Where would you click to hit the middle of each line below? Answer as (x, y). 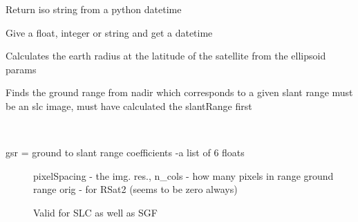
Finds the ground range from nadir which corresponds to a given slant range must (179, 92)
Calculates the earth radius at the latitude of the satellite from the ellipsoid (166, 56)
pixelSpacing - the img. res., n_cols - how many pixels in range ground (183, 175)
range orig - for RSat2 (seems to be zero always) (135, 189)
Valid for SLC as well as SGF (95, 212)
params (21, 69)
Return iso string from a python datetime (94, 9)
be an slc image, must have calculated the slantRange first (129, 105)
